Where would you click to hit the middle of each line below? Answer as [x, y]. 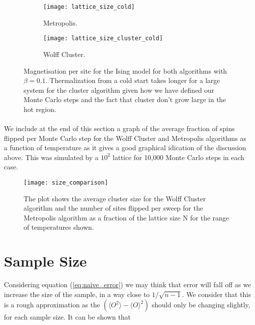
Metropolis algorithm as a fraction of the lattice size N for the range [127, 217]
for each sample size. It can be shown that [68, 317]
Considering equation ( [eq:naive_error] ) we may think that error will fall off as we [127, 284]
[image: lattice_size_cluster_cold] [103, 39]
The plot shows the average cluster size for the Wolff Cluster [115, 198]
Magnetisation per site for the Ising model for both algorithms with [125, 70]
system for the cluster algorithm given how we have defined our [119, 90]
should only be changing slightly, [201, 305]
